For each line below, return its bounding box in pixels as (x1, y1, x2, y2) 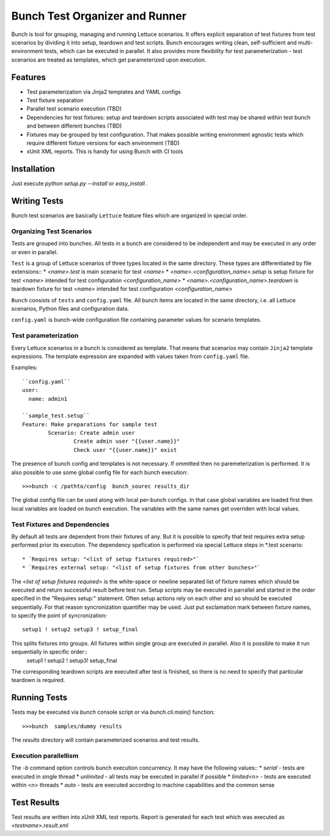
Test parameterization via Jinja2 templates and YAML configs (26, 88, 182, 95)
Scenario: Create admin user (48, 429, 136, 437)
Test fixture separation (26, 96, 84, 104)
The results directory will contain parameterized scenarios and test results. (11, 736, 200, 744)
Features (11, 72, 46, 82)
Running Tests (11, 692, 67, 703)
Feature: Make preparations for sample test (22, 421, 158, 427)
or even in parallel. (11, 248, 58, 256)
